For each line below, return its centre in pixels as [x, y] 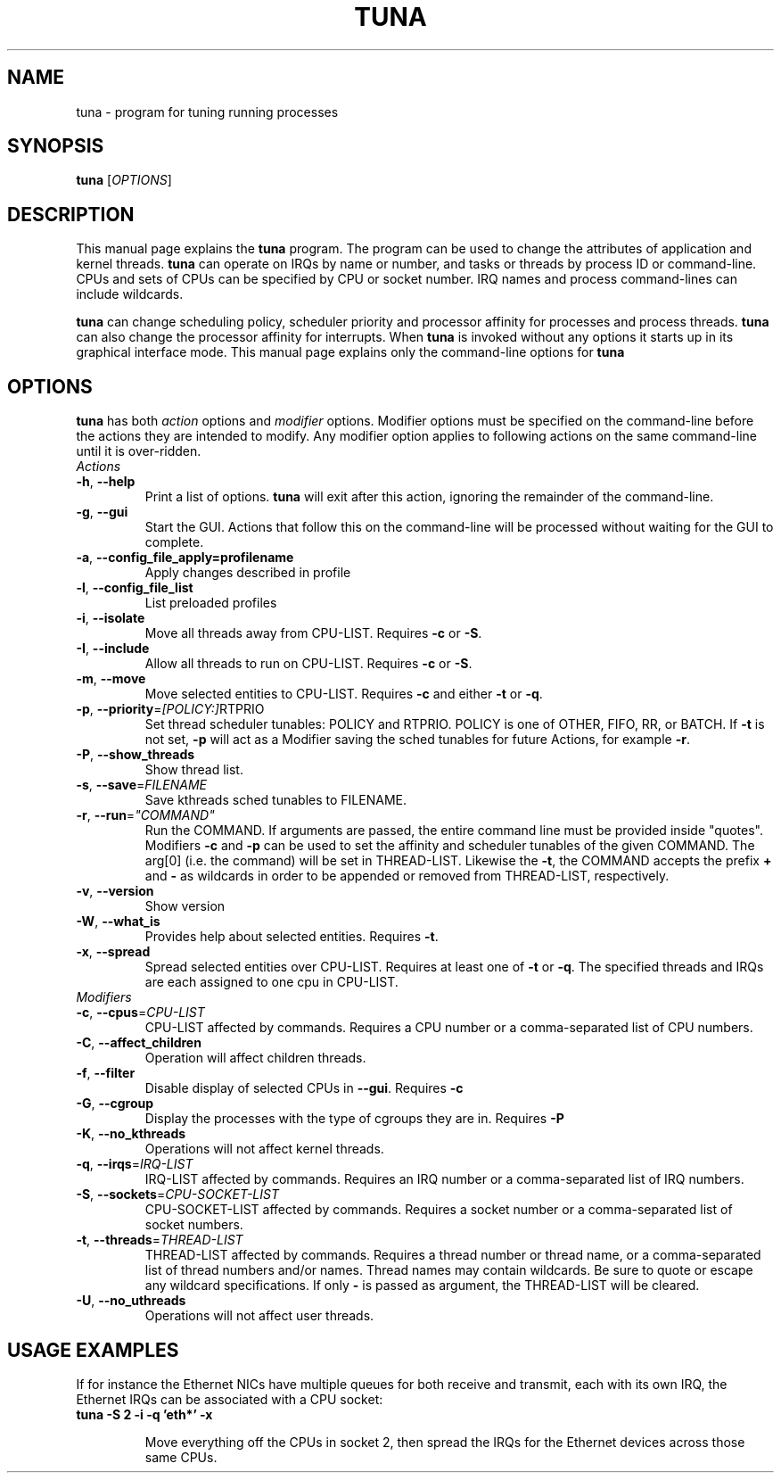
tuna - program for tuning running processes [207, 112]
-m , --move [111, 679]
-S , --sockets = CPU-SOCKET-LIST [177, 1195]
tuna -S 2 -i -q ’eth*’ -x [144, 1414]
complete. [174, 542]
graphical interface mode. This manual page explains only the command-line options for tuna [350, 352]
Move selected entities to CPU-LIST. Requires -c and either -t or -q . [344, 694]
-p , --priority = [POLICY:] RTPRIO [170, 709]
